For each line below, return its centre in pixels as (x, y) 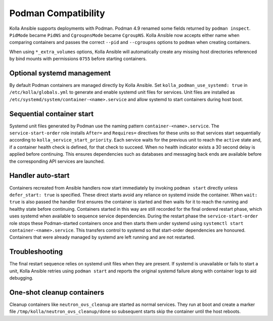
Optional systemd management (60, 73)
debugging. (21, 278)
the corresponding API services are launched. (57, 161)
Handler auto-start (39, 176)
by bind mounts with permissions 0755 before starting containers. (78, 59)
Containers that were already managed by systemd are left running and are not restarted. (102, 237)
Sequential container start (51, 114)
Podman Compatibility (57, 13)
